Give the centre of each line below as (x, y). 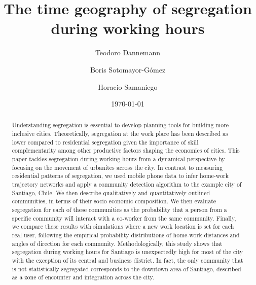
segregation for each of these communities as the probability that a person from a (119, 210)
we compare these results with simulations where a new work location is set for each (123, 226)
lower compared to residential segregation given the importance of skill (105, 142)
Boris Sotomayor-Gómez (128, 69)
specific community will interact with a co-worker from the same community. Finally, (124, 218)
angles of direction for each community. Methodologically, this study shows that (117, 243)
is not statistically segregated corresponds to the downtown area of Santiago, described (126, 269)
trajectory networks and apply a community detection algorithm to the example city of (127, 184)
